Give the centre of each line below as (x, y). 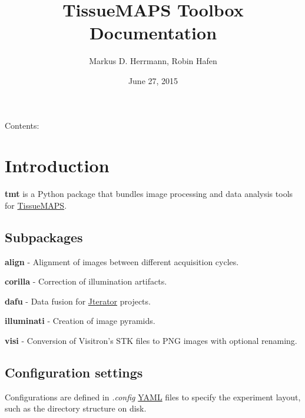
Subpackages (44, 237)
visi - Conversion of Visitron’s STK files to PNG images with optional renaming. (151, 340)
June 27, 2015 (153, 80)
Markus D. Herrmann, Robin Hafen (153, 61)
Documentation (153, 33)
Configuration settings (74, 372)
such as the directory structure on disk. (76, 408)
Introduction (57, 165)
